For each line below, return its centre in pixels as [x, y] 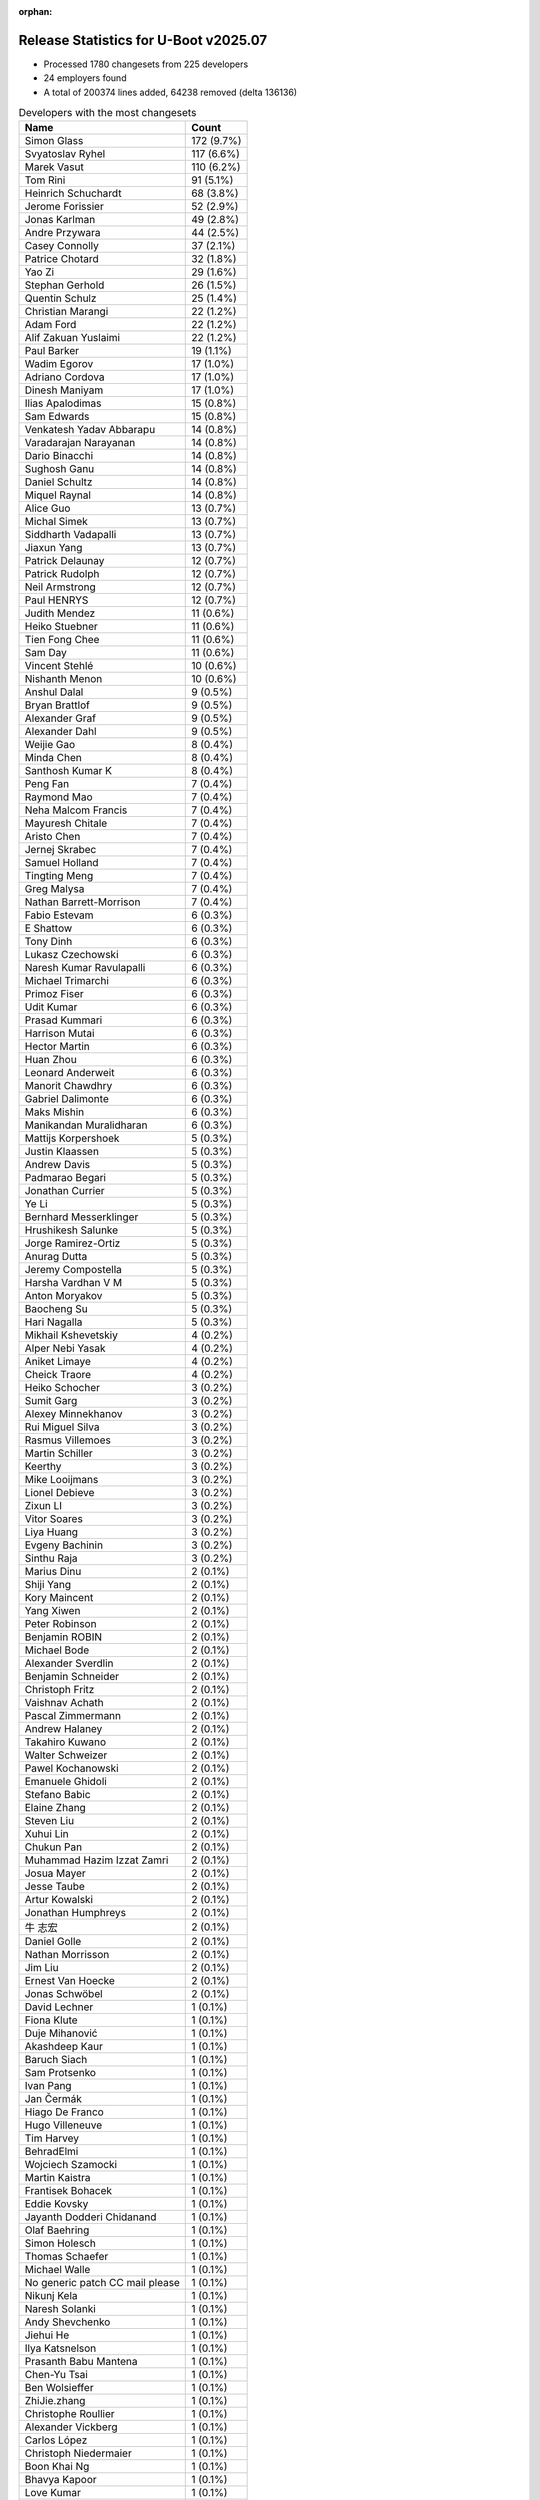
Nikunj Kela [51, 2296]
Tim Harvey [52, 2138]
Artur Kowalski [59, 1900]
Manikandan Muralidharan [86, 1125]
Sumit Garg [51, 1401]
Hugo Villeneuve [63, 2125]
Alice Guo [47, 508]
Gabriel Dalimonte [66, 1099]
